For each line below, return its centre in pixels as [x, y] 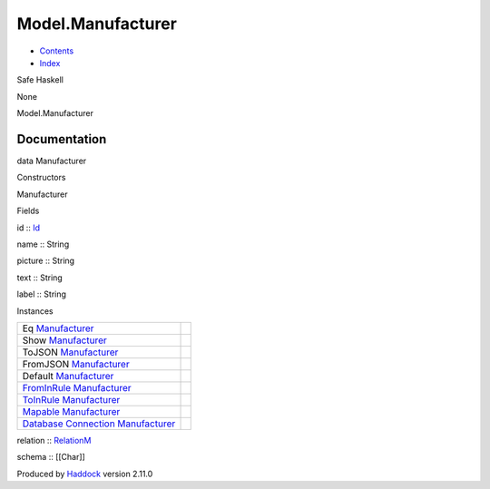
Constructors [41, 178]
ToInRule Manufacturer [71, 399]
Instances [35, 311]
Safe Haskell [40, 80]
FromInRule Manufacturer [77, 387]
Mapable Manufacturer [71, 411]
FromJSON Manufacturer [76, 364]
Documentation [62, 139]
